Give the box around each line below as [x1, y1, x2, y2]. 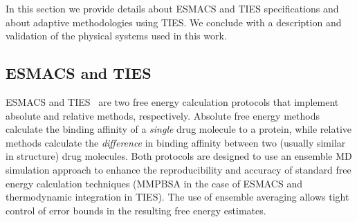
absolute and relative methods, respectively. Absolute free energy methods [6, 108, 320, 122]
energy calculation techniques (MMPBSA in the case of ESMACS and [6, 176, 302, 190]
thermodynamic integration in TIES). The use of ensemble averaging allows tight [6, 189, 349, 204]
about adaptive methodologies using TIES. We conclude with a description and [6, 15, 342, 29]
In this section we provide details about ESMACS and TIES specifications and [6, 1, 339, 15]
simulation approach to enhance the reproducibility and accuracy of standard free [6, 162, 351, 176]
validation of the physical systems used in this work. [6, 28, 227, 43]
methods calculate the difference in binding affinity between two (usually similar [6, 135, 346, 149]
